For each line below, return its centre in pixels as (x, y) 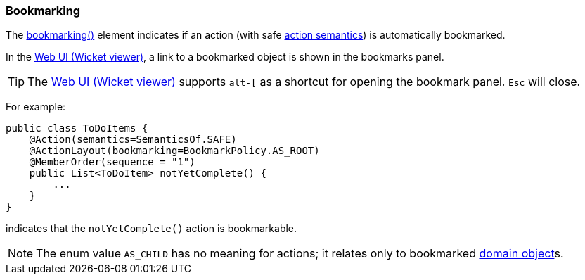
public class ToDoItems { (77, 128)
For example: (36, 107)
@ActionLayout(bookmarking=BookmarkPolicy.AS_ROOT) (174, 151)
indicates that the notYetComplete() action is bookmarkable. (152, 229)
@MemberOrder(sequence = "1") (112, 162)
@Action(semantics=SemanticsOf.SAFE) (133, 140)
